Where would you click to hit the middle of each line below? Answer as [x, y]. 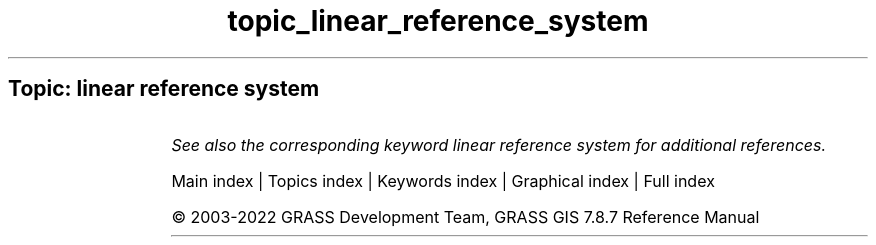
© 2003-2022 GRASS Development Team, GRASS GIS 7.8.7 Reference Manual [465, 216]
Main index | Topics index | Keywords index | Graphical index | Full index [443, 180]
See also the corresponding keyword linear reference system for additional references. [499, 144]
